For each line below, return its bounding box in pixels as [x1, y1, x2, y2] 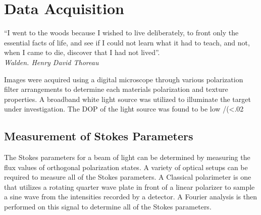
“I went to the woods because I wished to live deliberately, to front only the [4, 27, 239, 38]
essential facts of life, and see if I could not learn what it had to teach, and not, [4, 37, 250, 47]
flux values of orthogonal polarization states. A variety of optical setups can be [4, 162, 248, 172]
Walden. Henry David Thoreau [4, 57, 99, 67]
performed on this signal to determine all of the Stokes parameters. [4, 201, 212, 212]
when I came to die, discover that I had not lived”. [4, 47, 160, 58]
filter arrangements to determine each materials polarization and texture [4, 84, 228, 94]
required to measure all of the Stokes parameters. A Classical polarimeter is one [4, 172, 251, 182]
